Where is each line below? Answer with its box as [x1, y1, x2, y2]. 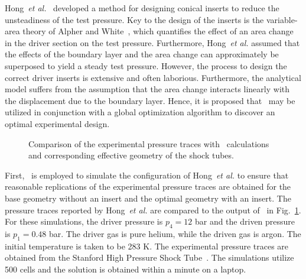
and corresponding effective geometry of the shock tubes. [28, 149, 234, 161]
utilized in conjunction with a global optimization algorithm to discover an [5, 106, 275, 118]
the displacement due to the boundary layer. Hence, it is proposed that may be [5, 94, 295, 106]
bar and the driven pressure [194, 215, 295, 228]
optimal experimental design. [5, 117, 110, 129]
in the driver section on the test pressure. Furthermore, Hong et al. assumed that [5, 36, 300, 48]
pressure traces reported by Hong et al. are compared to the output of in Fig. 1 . [5, 203, 301, 216]
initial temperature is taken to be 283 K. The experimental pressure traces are [5, 239, 289, 252]
